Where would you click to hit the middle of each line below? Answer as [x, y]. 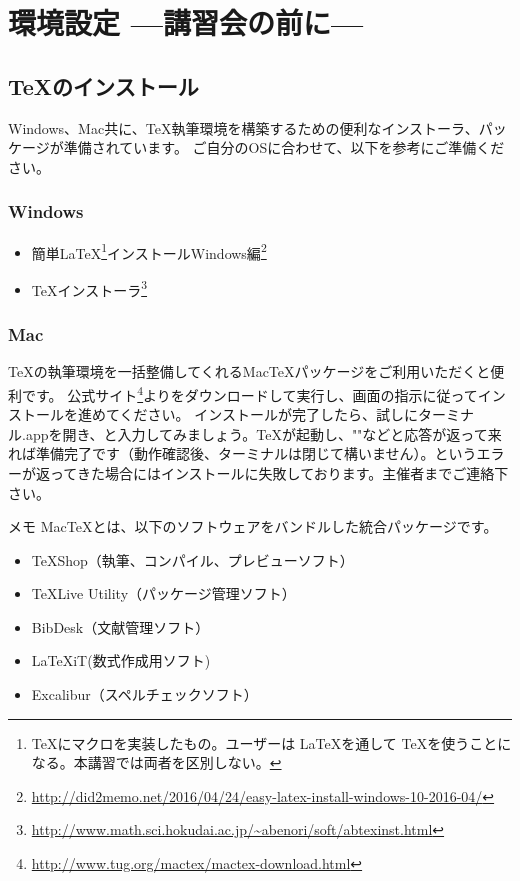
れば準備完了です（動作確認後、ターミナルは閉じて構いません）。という [242, 453]
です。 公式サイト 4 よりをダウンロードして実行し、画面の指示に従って [249, 393]
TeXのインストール [103, 85]
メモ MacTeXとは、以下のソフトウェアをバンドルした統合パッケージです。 [253, 526]
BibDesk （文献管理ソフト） [120, 626]
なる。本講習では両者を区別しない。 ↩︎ [156, 762]
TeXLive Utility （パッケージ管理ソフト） [163, 593]
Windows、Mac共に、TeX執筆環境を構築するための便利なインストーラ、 [243, 127]
